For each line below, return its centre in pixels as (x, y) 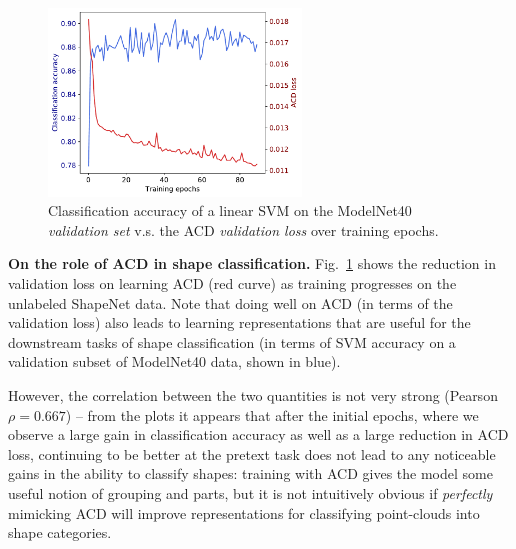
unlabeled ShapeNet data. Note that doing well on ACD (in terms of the (230, 302)
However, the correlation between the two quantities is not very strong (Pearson (253, 394)
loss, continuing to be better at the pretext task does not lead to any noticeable (252, 453)
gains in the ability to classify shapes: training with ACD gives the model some (250, 473)
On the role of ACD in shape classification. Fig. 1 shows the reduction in (252, 263)
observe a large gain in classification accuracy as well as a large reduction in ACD (258, 434)
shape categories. (60, 532)
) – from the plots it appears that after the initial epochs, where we (272, 414)
